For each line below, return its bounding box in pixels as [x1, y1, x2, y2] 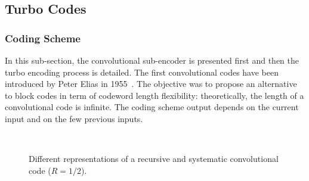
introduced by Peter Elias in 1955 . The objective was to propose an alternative [5, 77, 297, 90]
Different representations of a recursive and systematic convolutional [29, 152, 279, 165]
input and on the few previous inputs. [5, 112, 143, 124]
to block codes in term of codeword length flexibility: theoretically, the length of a [5, 89, 304, 101]
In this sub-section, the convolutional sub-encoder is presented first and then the [5, 54, 299, 66]
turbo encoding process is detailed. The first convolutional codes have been [5, 65, 279, 78]
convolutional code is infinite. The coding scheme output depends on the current [5, 101, 299, 113]
